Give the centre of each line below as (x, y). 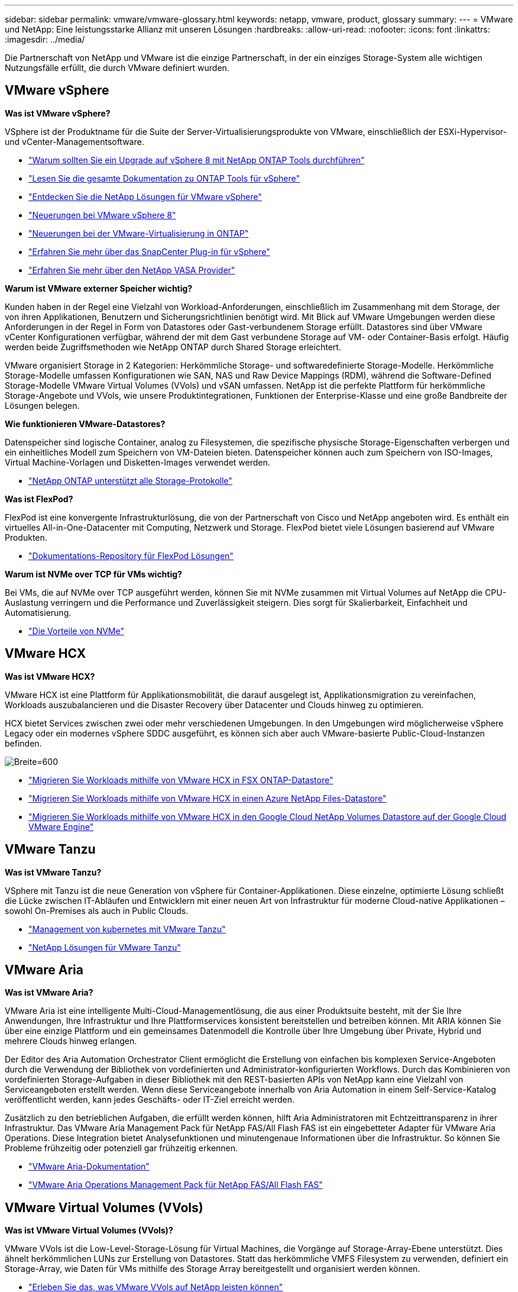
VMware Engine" (61, 826)
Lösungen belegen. (42, 405)
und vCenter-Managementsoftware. (75, 141)
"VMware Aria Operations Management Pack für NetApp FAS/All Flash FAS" (176, 1185)
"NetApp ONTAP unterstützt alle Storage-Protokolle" (130, 480)
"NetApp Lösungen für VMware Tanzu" (105, 947)
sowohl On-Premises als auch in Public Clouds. (97, 910)
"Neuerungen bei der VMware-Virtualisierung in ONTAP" (139, 233)
